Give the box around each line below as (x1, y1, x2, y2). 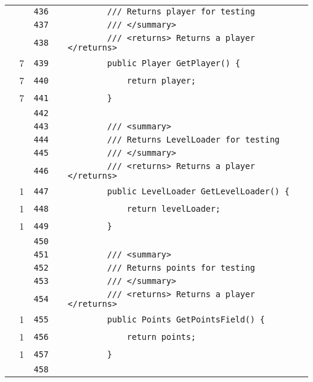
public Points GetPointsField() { (107, 314, 265, 324)
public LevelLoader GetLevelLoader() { (107, 186, 290, 196)
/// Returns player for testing (107, 7, 255, 16)
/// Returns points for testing (107, 263, 255, 273)
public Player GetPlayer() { (107, 58, 241, 68)
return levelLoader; (126, 203, 221, 214)
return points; (126, 331, 196, 342)
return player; (126, 75, 196, 85)
